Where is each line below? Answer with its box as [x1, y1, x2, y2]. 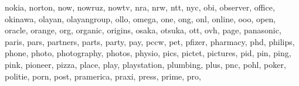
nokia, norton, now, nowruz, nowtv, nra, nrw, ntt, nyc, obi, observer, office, [5, 1, 275, 13]
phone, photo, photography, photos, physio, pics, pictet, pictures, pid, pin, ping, [5, 47, 291, 59]
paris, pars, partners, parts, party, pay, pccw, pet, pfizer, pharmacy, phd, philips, [5, 35, 295, 47]
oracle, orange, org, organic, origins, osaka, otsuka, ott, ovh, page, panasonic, [5, 24, 281, 36]
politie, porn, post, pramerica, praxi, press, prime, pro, [5, 70, 202, 82]
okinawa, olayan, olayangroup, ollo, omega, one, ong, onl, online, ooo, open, [5, 12, 276, 25]
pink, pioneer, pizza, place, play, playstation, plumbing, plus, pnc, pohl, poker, [5, 58, 286, 70]
